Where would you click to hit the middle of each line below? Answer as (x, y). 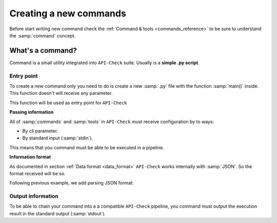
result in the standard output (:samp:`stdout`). (58, 213)
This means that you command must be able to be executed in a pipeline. (87, 147)
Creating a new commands (68, 13)
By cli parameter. (40, 131)
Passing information (32, 112)
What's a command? (43, 50)
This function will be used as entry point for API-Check (68, 103)
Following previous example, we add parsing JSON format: (72, 183)
